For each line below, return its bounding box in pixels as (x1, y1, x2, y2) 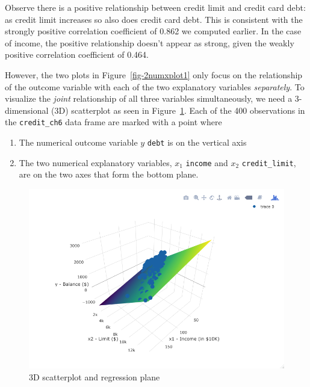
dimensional (5, 104, 49, 116)
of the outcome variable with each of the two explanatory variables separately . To (5, 80, 305, 93)
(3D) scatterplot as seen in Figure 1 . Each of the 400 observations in (51, 104, 305, 116)
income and (185, 156, 228, 169)
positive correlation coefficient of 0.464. (5, 48, 149, 61)
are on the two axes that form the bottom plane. (19, 168, 199, 181)
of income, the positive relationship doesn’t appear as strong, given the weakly (5, 36, 294, 49)
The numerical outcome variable (19, 136, 138, 148)
